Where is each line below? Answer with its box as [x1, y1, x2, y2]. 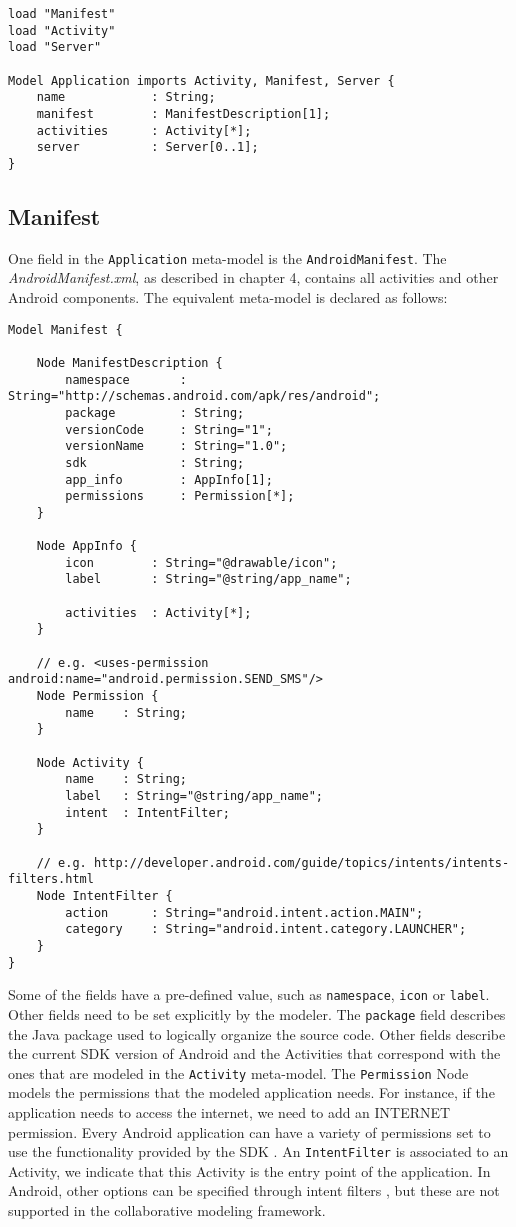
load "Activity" [8, 23, 116, 38]
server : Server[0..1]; [36, 140, 259, 155]
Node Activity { [36, 755, 145, 770]
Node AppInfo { [36, 539, 137, 554]
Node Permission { [36, 689, 159, 704]
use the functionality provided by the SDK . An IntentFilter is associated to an [8, 1141, 509, 1162]
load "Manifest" [8, 7, 116, 21]
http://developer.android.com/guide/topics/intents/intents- [93, 855, 510, 870]
